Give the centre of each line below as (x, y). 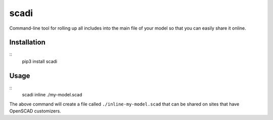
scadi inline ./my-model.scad (52, 95)
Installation (27, 42)
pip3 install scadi (40, 61)
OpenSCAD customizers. (35, 111)
